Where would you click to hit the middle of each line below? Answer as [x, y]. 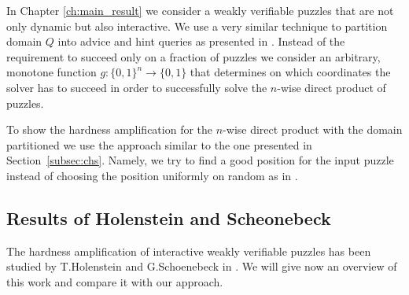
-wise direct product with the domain [313, 129]
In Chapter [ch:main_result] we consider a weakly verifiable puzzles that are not [200, 10]
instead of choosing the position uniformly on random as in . [152, 175]
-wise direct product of [332, 87]
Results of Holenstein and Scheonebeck [169, 218]
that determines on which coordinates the [290, 72]
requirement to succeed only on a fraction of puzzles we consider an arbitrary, [193, 56]
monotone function [52, 72]
